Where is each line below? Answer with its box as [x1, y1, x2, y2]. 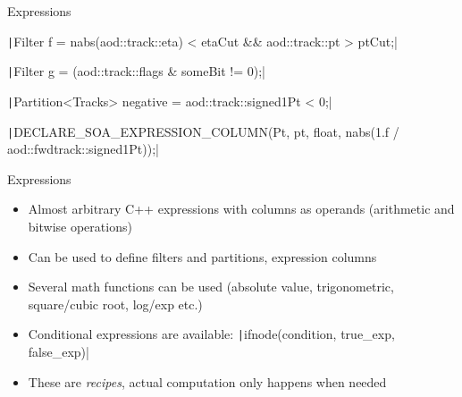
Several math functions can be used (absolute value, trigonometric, [28, 277, 394, 296]
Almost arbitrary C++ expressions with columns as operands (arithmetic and [28, 199, 455, 218]
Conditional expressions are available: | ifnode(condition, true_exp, [28, 325, 395, 343]
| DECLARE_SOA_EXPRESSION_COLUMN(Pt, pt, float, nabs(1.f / [7, 122, 399, 140]
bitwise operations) [28, 217, 132, 235]
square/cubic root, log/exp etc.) [28, 294, 203, 313]
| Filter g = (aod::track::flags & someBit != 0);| [7, 62, 265, 80]
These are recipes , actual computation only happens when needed [28, 372, 387, 391]
